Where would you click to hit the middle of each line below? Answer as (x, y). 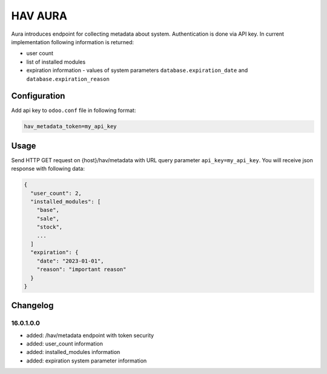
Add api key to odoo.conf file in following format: (74, 110)
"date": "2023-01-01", (70, 261)
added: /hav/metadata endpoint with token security (90, 335)
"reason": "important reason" (81, 270)
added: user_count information (64, 344)
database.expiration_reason (68, 79)
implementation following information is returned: (73, 42)
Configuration (38, 96)
